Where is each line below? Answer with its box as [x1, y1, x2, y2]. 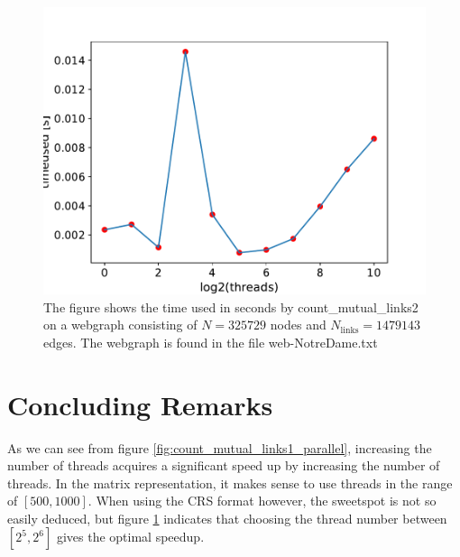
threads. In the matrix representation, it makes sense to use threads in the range [7, 473, 453, 492]
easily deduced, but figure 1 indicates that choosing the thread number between [7, 508, 447, 527]
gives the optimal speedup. [56, 527, 205, 546]
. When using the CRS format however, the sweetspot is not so [87, 491, 437, 510]
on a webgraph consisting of [43, 315, 198, 334]
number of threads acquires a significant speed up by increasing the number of [7, 456, 440, 475]
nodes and [270, 315, 327, 334]
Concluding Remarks [7, 385, 273, 422]
